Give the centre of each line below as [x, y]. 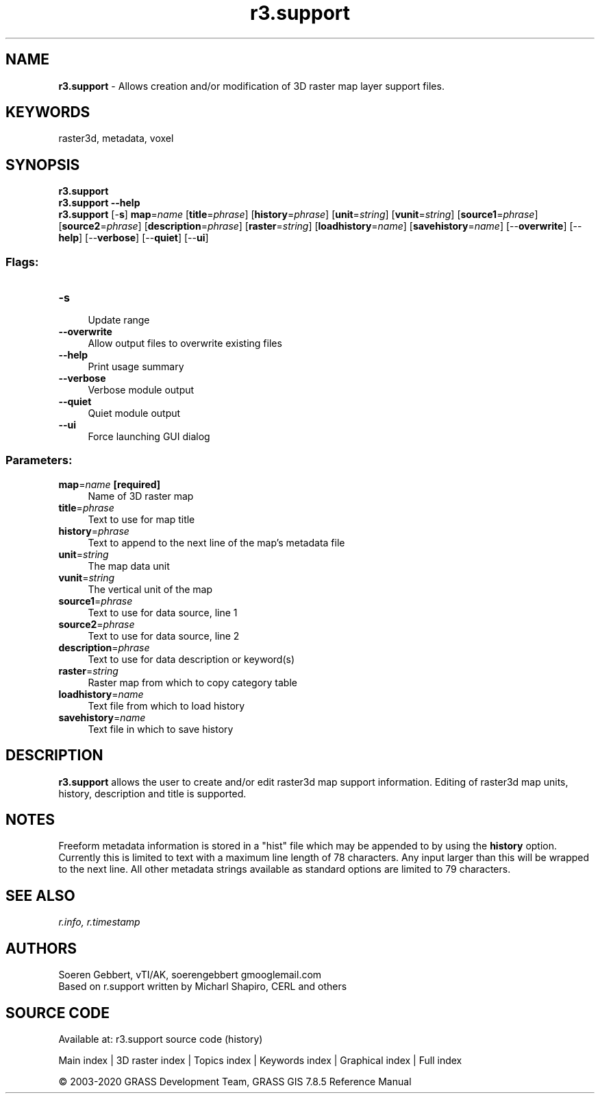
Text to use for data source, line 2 [164, 636]
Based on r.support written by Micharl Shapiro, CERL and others [203, 987]
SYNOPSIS [43, 165]
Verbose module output [141, 390]
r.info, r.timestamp [99, 922]
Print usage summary [136, 367]
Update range [119, 320]
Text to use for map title [141, 519]
